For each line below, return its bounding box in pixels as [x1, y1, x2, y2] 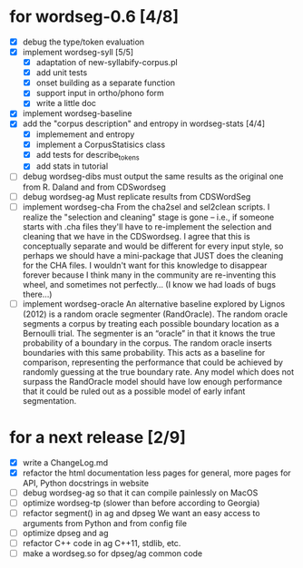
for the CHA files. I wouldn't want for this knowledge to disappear [22, 260, 268, 270]
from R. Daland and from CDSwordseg [22, 181, 166, 192]
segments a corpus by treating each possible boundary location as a [22, 318, 279, 328]
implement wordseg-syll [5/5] [22, 47, 134, 57]
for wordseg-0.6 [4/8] [9, 6, 180, 27]
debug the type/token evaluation [22, 36, 145, 47]
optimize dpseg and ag [22, 527, 109, 538]
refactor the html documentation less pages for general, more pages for [22, 467, 292, 478]
